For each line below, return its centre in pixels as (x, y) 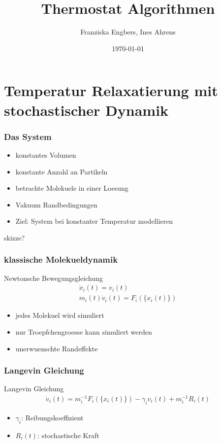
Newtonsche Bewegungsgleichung (53, 278)
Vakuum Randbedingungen (56, 204)
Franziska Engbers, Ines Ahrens (128, 32)
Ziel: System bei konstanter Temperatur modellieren (94, 221)
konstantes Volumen (46, 154)
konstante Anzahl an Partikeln (62, 171)
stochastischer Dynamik (86, 110)
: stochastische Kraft (68, 435)
